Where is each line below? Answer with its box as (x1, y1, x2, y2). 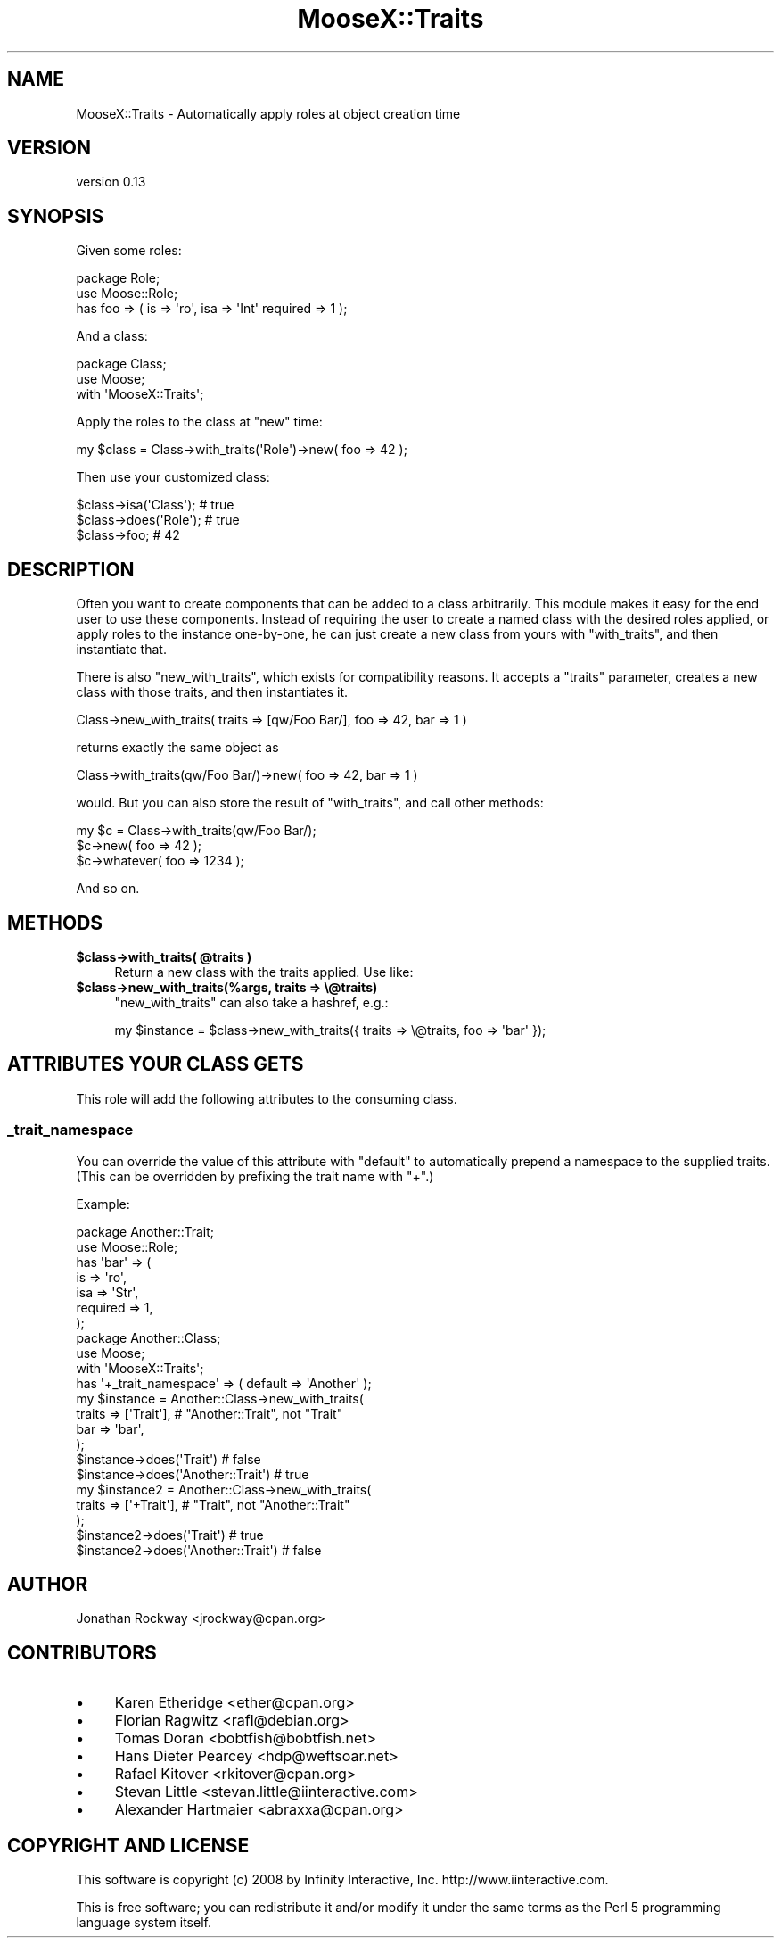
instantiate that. (76, 641, 167, 658)
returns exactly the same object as (76, 740, 279, 756)
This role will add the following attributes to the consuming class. (76, 1090, 457, 1106)
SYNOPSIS (7, 204, 104, 228)
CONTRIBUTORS (7, 1641, 157, 1664)
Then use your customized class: (76, 469, 270, 485)
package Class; (76, 356, 167, 372)
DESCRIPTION (7, 558, 135, 581)
